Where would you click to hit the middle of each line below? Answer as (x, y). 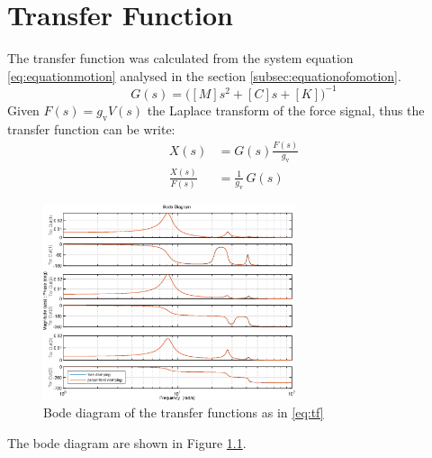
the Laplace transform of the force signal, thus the (286, 110)
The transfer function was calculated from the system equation (180, 58)
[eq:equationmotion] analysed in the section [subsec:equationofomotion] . (204, 75)
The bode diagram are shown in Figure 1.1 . (127, 443)
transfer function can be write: (91, 128)
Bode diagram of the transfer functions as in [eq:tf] (184, 412)
